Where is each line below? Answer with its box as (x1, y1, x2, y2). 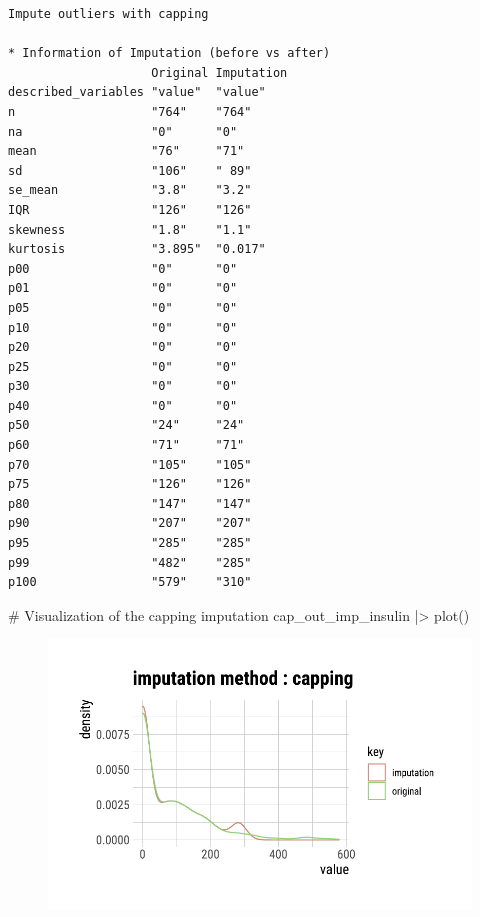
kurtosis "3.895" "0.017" (8, 242, 266, 257)
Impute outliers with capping (8, 7, 209, 21)
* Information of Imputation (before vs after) (8, 46, 331, 61)
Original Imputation (151, 65, 288, 80)
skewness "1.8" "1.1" (8, 222, 252, 237)
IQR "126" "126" (8, 202, 252, 217)
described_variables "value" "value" (8, 85, 266, 100)
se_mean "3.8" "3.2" (8, 183, 252, 198)
